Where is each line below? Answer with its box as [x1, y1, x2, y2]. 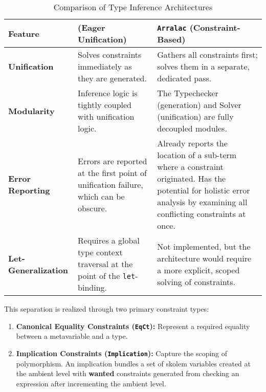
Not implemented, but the [157, 240, 251, 252]
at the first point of [78, 166, 147, 179]
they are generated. [78, 72, 147, 84]
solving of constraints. [157, 275, 236, 288]
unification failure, [78, 178, 143, 190]
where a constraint [157, 161, 224, 172]
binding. [78, 281, 107, 293]
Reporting [8, 184, 50, 196]
